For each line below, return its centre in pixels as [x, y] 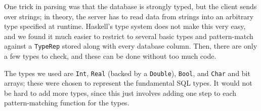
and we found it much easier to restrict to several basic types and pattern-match [129, 36]
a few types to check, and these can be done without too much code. [110, 56]
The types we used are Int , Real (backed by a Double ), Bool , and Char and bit [127, 73]
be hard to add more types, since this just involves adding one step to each [120, 92]
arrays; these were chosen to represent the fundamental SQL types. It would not [128, 83]
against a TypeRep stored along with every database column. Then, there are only [131, 46]
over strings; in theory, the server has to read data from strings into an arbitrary [129, 16]
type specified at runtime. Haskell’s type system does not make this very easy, [125, 26]
